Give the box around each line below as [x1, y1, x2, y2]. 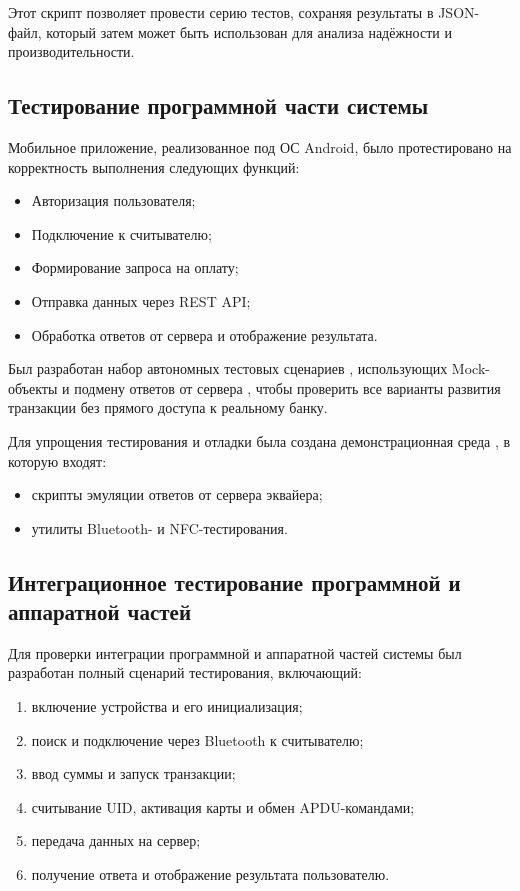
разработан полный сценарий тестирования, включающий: [8, 662, 362, 683]
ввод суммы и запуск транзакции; [31, 763, 236, 784]
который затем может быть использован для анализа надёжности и [46, 21, 452, 42]
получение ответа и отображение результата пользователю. [31, 864, 390, 885]
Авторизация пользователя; [31, 190, 196, 211]
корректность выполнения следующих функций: [8, 156, 300, 177]
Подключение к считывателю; [31, 223, 212, 244]
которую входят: [8, 450, 107, 471]
